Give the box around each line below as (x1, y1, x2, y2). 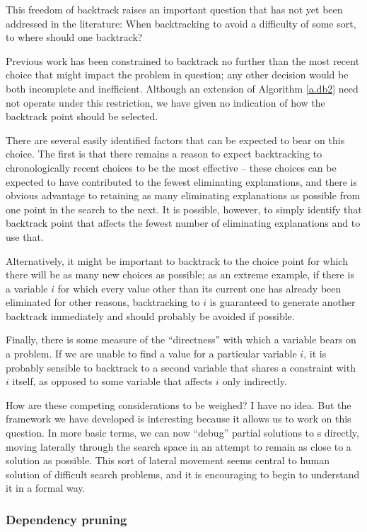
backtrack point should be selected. (6, 109, 158, 124)
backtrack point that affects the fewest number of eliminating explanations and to (6, 215, 361, 230)
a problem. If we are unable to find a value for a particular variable (6, 346, 297, 361)
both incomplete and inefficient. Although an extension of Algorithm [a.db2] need (6, 81, 359, 95)
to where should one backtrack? (6, 30, 143, 45)
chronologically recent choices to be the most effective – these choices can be (6, 160, 337, 175)
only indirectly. (222, 374, 287, 389)
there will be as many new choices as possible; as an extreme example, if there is (6, 267, 354, 282)
